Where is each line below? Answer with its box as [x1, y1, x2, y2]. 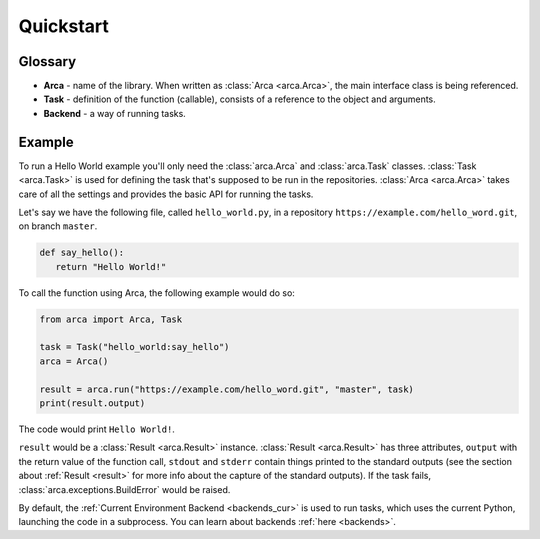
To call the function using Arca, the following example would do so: [18, 286, 295, 299]
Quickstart [18, 15, 110, 37]
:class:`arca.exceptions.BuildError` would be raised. [18, 483, 231, 495]
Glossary [18, 53, 77, 70]
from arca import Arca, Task [39, 313, 183, 325]
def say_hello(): [39, 247, 125, 259]
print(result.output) [39, 398, 146, 409]
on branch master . [18, 220, 98, 232]
